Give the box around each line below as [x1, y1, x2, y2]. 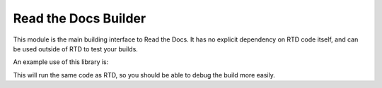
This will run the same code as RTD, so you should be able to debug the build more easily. [13, 70, 275, 79]
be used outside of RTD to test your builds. [13, 44, 138, 53]
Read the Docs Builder [13, 11, 146, 26]
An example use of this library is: [13, 58, 109, 66]
